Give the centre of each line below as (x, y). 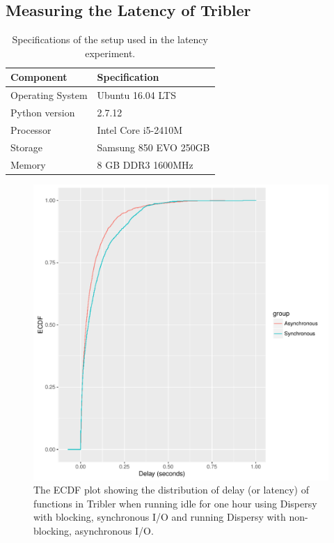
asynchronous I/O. (114, 531)
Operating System (49, 95)
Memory (28, 164)
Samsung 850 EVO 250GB (153, 147)
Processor (31, 129)
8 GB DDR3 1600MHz (145, 164)
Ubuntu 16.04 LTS (136, 95)
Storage (26, 147)
